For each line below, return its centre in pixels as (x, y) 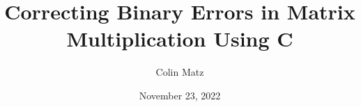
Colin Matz (180, 72)
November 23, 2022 (180, 95)
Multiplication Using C (180, 39)
